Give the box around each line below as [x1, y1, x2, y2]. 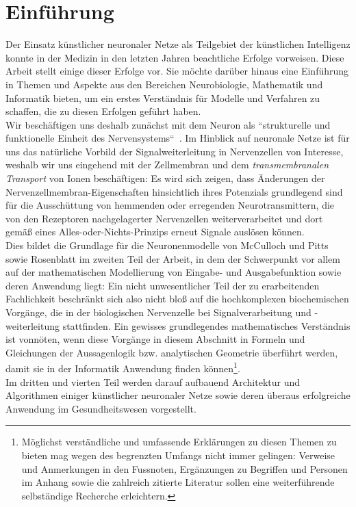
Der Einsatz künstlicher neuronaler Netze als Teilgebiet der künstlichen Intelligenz [5, 37, 351, 51]
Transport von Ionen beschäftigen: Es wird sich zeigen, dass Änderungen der [5, 171, 325, 185]
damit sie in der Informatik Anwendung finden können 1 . [5, 359, 240, 376]
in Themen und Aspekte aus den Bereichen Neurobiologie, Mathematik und [5, 77, 323, 91]
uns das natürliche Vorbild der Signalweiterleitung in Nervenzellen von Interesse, [5, 144, 344, 158]
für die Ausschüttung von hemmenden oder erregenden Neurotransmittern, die [5, 198, 335, 212]
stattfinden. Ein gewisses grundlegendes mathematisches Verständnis [62, 318, 351, 333]
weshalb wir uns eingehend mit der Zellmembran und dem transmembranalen [5, 157, 329, 172]
